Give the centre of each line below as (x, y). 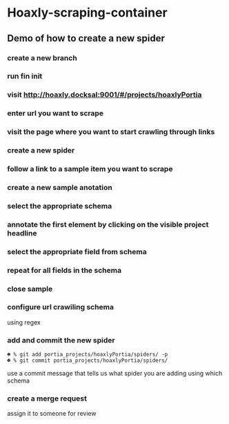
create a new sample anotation (60, 187)
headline (22, 233)
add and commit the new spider (61, 340)
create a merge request (47, 398)
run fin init (25, 76)
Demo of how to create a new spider (86, 38)
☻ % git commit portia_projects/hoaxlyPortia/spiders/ (88, 360)
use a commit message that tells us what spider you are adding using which (115, 374)
